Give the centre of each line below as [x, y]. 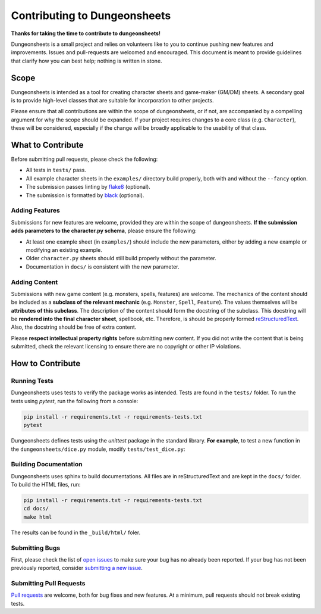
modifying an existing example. [64, 250]
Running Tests [32, 381]
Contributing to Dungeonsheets [91, 15]
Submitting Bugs [36, 548]
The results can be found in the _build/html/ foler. [76, 532]
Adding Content [34, 282]
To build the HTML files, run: [46, 485]
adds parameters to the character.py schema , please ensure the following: [104, 231]
